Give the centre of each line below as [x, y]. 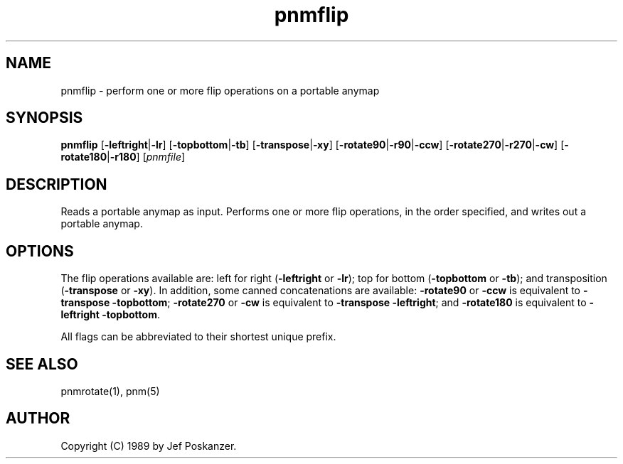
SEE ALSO [42, 364]
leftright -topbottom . [110, 315]
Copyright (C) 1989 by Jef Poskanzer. [149, 446]
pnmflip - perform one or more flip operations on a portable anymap [220, 90]
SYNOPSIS [44, 118]
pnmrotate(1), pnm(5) [110, 391]
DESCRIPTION [57, 184]
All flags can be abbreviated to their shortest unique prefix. [198, 337]
